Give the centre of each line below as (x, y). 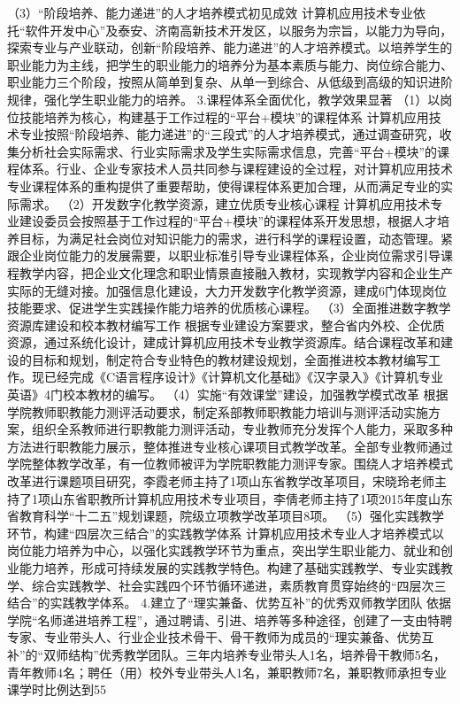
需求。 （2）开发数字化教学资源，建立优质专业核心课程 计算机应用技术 (225, 203)
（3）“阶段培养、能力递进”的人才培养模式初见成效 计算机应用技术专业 (210, 12)
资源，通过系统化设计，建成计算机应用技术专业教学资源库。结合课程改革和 (224, 342)
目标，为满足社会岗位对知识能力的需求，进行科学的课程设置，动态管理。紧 (236, 238)
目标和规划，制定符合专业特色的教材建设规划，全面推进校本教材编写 (230, 359)
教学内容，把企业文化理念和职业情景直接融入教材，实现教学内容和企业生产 (236, 272)
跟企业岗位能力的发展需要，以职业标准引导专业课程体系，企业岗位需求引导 (224, 255)
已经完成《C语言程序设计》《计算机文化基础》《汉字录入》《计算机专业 (244, 377)
